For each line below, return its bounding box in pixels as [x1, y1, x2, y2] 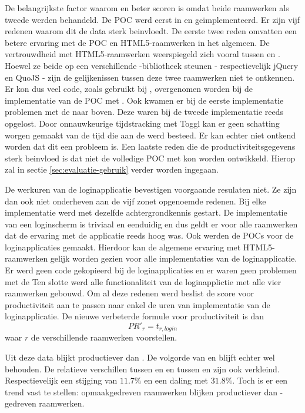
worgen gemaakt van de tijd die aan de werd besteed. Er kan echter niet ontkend [5, 128, 296, 141]
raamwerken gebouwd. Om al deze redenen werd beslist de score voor [5, 287, 254, 299]
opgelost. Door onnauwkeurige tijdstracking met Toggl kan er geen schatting [5, 117, 280, 129]
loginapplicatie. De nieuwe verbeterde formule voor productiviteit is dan [5, 310, 264, 322]
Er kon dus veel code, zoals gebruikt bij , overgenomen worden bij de [5, 82, 253, 95]
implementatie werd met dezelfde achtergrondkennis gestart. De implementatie [5, 206, 287, 219]
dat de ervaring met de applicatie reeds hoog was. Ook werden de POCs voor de [5, 229, 294, 242]
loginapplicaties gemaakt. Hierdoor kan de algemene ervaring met [5, 240, 241, 253]
